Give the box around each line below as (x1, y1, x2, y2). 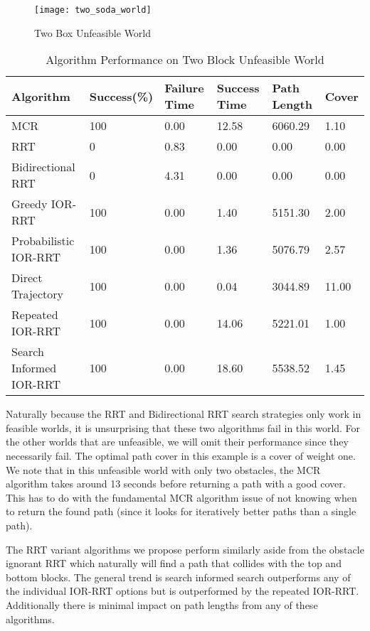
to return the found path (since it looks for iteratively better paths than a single (6, 504, 356, 519)
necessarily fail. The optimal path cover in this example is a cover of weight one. (6, 448, 356, 463)
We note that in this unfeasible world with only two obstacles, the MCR (6, 462, 321, 477)
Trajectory (11, 286, 63, 303)
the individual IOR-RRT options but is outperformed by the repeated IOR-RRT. (6, 583, 359, 598)
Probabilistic (11, 232, 75, 249)
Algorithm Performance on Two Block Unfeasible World (46, 51, 324, 68)
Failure (164, 80, 204, 97)
